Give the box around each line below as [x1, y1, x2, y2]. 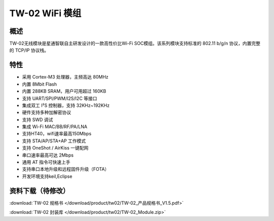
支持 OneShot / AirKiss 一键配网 [22, 145, 89, 151]
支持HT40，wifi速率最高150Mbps [22, 131, 91, 137]
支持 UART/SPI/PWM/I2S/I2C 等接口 [22, 95, 97, 101]
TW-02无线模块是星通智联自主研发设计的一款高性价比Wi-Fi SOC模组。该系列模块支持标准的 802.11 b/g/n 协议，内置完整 [9, 41, 261, 47]
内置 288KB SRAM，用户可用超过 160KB [22, 88, 107, 94]
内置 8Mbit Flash [22, 81, 57, 87]
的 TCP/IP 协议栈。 [9, 47, 49, 53]
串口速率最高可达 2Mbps [22, 152, 74, 158]
